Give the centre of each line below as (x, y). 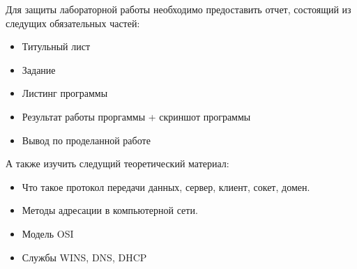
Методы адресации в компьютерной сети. (110, 210)
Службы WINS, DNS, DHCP (84, 257)
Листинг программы (65, 93)
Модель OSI (48, 233)
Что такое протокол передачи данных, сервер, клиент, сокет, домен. (166, 186)
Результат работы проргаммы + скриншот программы (136, 116)
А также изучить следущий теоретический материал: (117, 163)
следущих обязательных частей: (73, 23)
